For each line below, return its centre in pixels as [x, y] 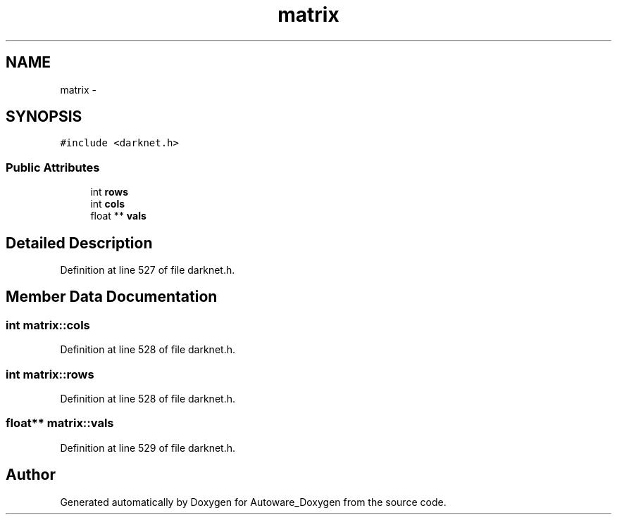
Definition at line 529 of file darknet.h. [148, 448]
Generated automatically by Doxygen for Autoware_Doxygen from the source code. [253, 502]
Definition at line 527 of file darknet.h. [148, 270]
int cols [108, 204]
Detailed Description [79, 243]
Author [31, 475]
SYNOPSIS [44, 117]
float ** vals [118, 216]
